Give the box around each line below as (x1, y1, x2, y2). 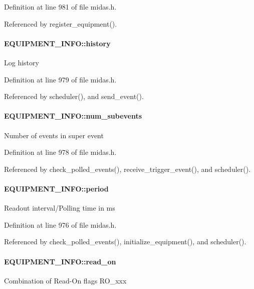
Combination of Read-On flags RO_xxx (4, 275, 127, 285)
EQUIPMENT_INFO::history (4, 38, 111, 48)
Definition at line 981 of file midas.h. (4, 2, 117, 12)
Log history (4, 57, 39, 67)
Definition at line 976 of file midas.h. (4, 219, 117, 230)
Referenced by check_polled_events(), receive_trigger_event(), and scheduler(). (4, 163, 251, 174)
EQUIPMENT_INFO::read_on (4, 256, 116, 266)
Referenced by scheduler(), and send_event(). (4, 91, 144, 102)
